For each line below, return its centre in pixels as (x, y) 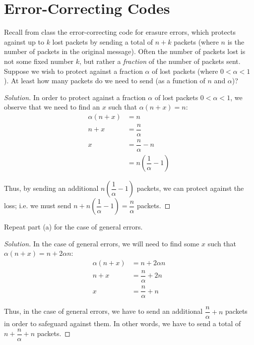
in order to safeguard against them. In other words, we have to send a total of (123, 323)
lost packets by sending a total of (103, 41)
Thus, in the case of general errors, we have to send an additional (103, 311)
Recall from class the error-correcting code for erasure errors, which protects (120, 32)
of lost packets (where (185, 71)
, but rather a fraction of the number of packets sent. (160, 61)
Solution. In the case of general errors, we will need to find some (102, 243)
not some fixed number (39, 61)
